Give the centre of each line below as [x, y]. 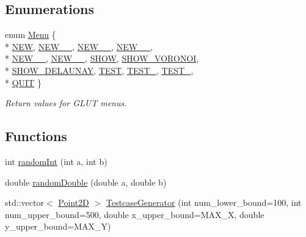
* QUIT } [23, 82]
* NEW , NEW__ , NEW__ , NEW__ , [79, 46]
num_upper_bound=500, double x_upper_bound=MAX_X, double [135, 214]
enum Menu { [31, 35]
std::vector [24, 202]
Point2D [74, 202]
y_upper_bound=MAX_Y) [58, 226]
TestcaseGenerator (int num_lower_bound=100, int [204, 202]
